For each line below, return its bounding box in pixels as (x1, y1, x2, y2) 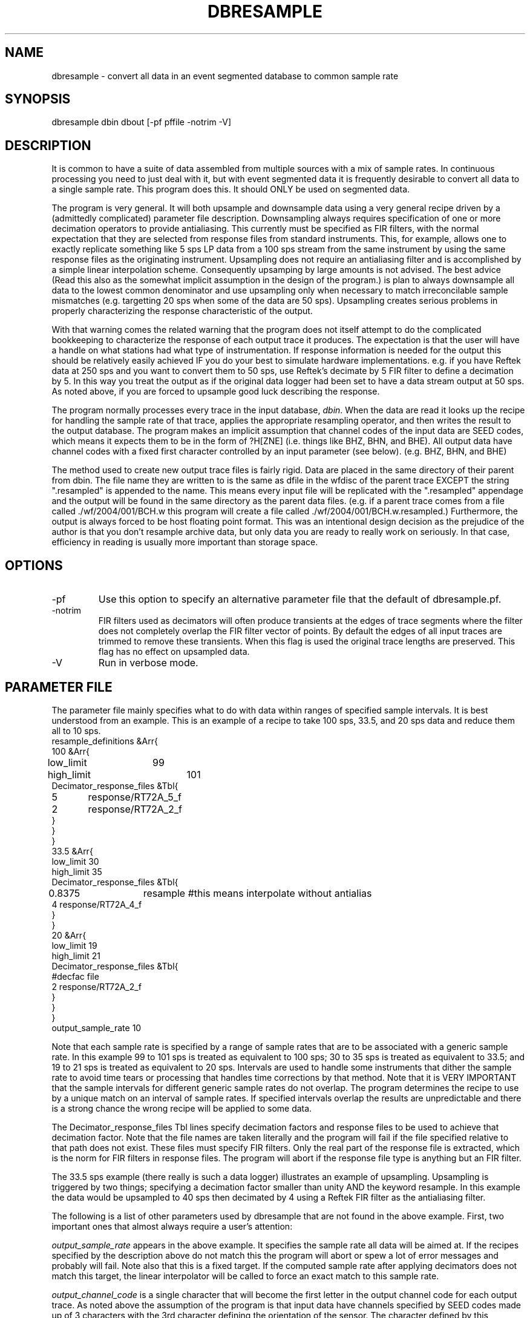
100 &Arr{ (51, 746, 90, 756)
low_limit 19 (51, 940, 97, 951)
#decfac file (51, 971, 99, 982)
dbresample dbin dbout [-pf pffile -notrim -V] (51, 117, 232, 128)
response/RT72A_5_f (88, 790, 182, 803)
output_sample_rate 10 (51, 1022, 142, 1033)
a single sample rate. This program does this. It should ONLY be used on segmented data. (51, 184, 410, 195)
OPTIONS (5, 557, 63, 573)
